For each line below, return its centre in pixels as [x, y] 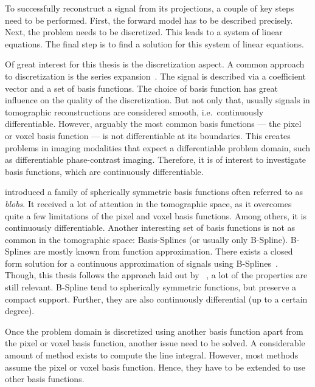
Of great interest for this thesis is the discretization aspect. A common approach [155, 64]
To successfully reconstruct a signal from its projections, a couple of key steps [150, 8]
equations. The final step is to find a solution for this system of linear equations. [154, 43]
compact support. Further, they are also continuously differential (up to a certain [156, 299]
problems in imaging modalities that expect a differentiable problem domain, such [158, 147]
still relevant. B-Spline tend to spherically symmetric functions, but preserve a [151, 287]
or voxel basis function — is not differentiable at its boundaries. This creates [148, 135]
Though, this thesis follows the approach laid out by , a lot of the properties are [156, 275]
